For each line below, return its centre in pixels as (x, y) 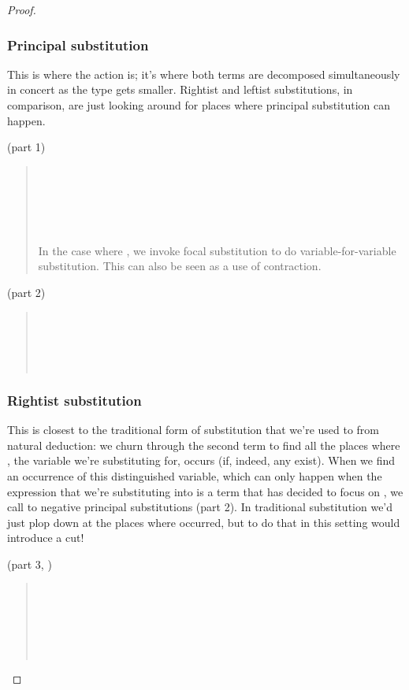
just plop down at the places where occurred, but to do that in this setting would (204, 522)
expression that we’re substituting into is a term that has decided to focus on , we (205, 491)
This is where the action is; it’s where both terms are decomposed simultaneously (204, 74)
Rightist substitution (74, 400)
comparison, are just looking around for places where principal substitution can (199, 105)
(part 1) (26, 147)
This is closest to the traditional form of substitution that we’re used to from (193, 430)
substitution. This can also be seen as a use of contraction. (180, 266)
